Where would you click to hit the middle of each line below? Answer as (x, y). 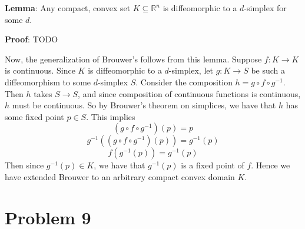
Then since (24, 165)
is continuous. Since (40, 70)
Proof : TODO (32, 39)
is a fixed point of (213, 165)
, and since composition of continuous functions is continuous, (189, 93)
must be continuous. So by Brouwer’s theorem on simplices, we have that (144, 105)
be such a (268, 70)
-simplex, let (191, 70)
